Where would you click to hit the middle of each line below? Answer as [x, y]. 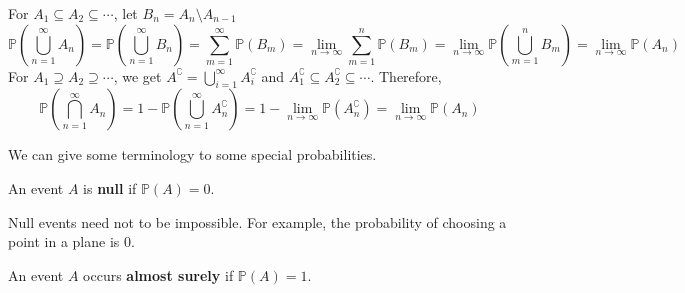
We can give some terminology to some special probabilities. [192, 154]
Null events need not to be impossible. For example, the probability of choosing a [257, 221]
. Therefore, [406, 75]
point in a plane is [64, 241]
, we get [137, 75]
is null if [110, 187]
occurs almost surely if [158, 274]
